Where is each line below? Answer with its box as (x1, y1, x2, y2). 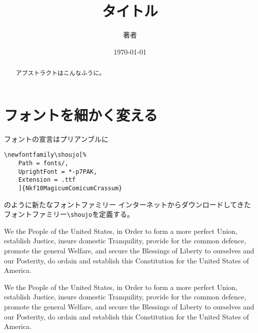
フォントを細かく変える (4, 104, 158, 125)
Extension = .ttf (18, 176, 76, 184)
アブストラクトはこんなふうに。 (15, 69, 105, 77)
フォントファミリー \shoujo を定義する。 (4, 209, 134, 219)
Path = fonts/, (18, 159, 68, 167)
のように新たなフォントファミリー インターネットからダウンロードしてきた (4, 199, 251, 209)
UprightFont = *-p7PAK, (18, 168, 97, 175)
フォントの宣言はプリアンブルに (4, 133, 109, 144)
